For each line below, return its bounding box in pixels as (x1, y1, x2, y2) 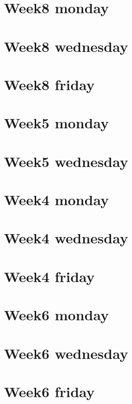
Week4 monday (4, 190, 109, 210)
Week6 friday (4, 381, 95, 401)
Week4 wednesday (4, 228, 128, 248)
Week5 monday (4, 113, 109, 133)
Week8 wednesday (4, 36, 128, 56)
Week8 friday (4, 74, 95, 94)
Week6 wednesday (4, 343, 128, 363)
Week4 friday (4, 266, 95, 286)
